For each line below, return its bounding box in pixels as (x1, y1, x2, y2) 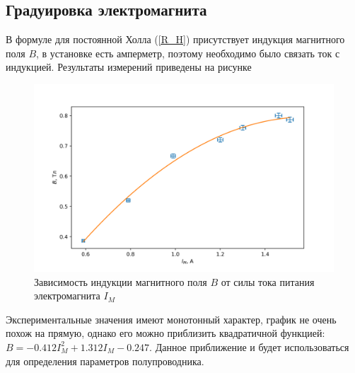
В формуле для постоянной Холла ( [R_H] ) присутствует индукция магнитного (6, 32, 345, 47)
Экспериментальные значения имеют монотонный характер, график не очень (6, 311, 337, 326)
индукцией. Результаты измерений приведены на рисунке (6, 59, 252, 74)
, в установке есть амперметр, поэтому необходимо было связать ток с (36, 45, 340, 60)
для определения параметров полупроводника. (6, 353, 204, 368)
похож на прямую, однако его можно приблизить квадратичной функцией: (6, 326, 325, 340)
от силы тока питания (221, 274, 315, 289)
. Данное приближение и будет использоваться (149, 339, 349, 354)
